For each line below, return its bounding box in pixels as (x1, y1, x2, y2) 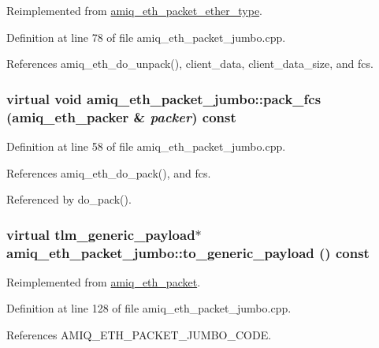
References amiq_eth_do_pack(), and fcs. (6, 164, 211, 181)
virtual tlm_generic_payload (6, 224, 195, 244)
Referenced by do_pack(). (6, 191, 132, 208)
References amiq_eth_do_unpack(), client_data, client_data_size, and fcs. (6, 55, 373, 72)
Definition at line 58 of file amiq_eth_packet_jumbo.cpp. (6, 137, 286, 154)
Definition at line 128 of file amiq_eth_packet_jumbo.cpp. (6, 300, 292, 316)
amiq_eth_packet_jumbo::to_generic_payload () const (6, 242, 370, 262)
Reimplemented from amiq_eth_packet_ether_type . (6, 2, 263, 18)
